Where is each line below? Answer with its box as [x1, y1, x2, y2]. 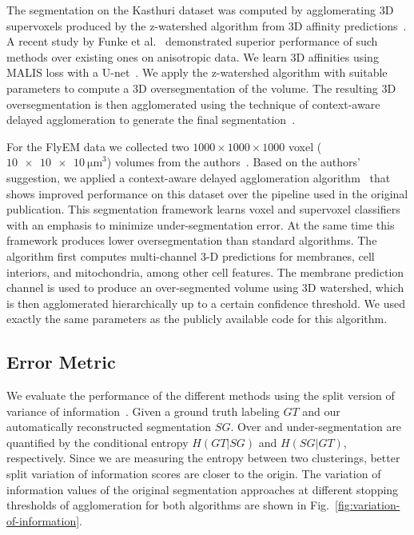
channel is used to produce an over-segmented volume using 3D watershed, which [6, 279, 404, 296]
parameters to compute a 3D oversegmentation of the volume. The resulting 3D [6, 79, 396, 96]
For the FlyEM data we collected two [6, 138, 189, 154]
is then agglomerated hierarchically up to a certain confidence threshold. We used [6, 294, 405, 311]
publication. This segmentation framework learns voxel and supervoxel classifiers [6, 201, 400, 218]
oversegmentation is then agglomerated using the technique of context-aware [6, 95, 380, 112]
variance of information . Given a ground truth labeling [6, 402, 280, 419]
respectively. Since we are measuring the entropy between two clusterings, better [6, 449, 400, 466]
